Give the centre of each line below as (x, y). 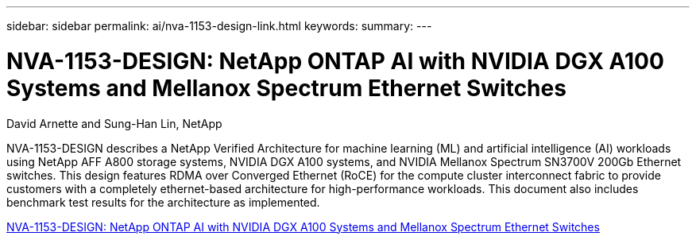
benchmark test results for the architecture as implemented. (163, 202)
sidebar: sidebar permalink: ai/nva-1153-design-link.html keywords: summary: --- (219, 26)
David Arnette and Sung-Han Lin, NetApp (114, 123)
